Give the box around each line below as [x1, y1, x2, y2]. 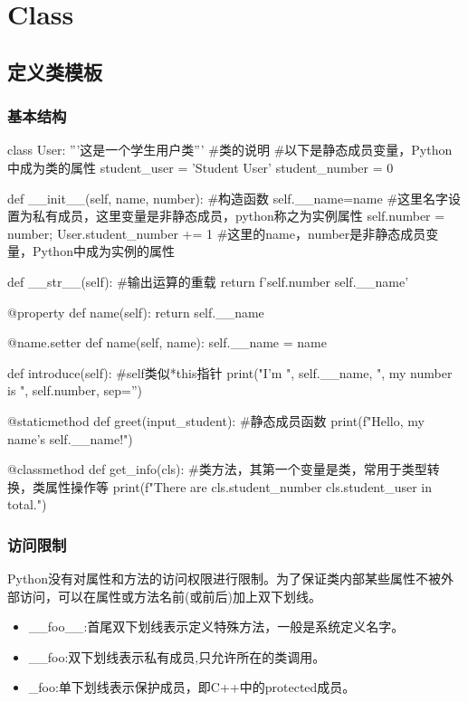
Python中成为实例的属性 [32, 242, 175, 261]
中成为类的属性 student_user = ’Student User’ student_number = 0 [7, 157, 394, 176]
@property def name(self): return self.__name [7, 302, 264, 321]
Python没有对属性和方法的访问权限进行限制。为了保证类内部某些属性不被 [7, 569, 441, 588]
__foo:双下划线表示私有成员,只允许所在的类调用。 [28, 647, 326, 666]
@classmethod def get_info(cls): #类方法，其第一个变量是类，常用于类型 [7, 460, 427, 479]
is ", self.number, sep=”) [7, 381, 143, 400]
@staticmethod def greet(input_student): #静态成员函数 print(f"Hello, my [7, 411, 425, 430]
